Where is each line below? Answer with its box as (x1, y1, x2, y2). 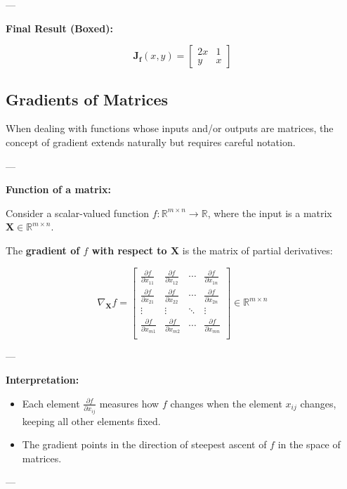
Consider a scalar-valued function (6, 205, 150, 220)
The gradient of (6, 242, 80, 257)
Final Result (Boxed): (6, 20, 113, 35)
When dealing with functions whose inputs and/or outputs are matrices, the (6, 121, 334, 136)
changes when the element (170, 396, 282, 410)
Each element (22, 396, 80, 410)
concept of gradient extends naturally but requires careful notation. (6, 134, 296, 149)
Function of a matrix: (6, 182, 111, 197)
